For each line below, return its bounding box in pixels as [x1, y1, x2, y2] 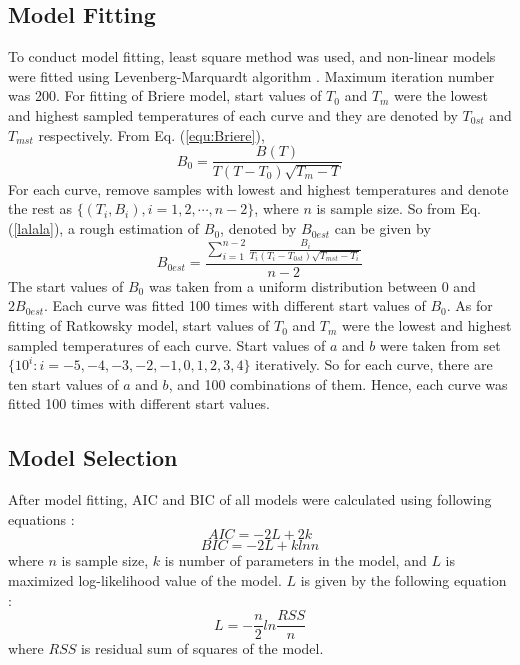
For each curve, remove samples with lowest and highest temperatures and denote [8, 178, 509, 199]
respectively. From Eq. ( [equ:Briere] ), [38, 124, 265, 145]
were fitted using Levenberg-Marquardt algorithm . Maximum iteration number [8, 65, 495, 86]
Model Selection [8, 442, 178, 473]
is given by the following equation [300, 570, 507, 591]
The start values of [8, 275, 124, 296]
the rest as [8, 198, 72, 219]
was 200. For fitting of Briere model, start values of [8, 85, 322, 106]
